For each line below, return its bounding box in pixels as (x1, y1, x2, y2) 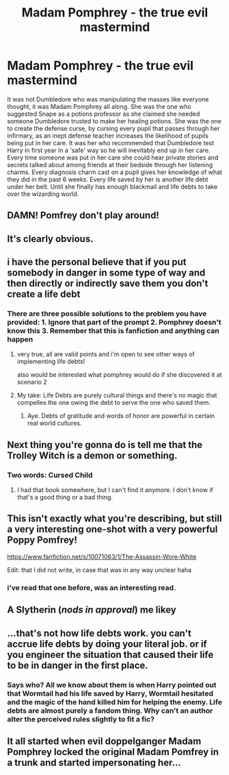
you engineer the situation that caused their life (7, 649, 214, 661)
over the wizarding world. (7, 190, 79, 198)
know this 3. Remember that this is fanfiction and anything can (7, 326, 220, 336)
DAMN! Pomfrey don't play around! (7, 210, 159, 221)
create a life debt (7, 288, 81, 300)
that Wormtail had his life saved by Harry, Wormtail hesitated (7, 689, 214, 698)
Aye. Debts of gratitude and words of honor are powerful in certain (27, 412, 215, 420)
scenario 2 (16, 378, 48, 386)
